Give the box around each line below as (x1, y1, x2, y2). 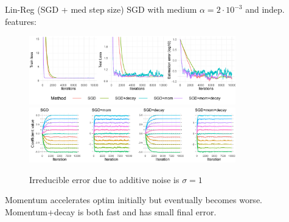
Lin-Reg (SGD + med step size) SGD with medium (5, 3, 197, 15)
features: (5, 15, 37, 27)
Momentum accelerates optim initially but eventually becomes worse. (5, 193, 262, 206)
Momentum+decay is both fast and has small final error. (5, 205, 217, 218)
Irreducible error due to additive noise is (29, 173, 179, 186)
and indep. (245, 3, 285, 15)
